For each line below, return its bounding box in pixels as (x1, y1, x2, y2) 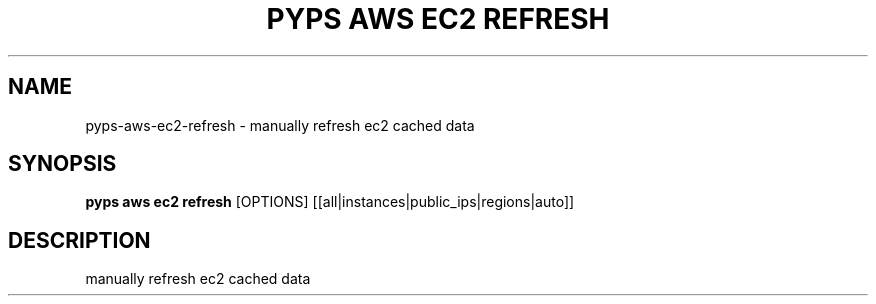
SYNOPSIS (8, 151, 117, 177)
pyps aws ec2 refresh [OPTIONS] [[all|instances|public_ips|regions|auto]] (85, 193, 575, 211)
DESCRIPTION (8, 227, 151, 253)
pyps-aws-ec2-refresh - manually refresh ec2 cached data (85, 116, 475, 134)
